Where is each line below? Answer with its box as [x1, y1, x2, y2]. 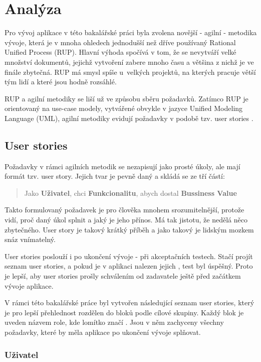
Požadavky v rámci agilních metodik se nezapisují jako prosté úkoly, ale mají [5, 161, 240, 171]
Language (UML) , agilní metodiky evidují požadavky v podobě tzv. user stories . [5, 112, 253, 123]
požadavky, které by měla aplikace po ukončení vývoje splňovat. [5, 326, 201, 337]
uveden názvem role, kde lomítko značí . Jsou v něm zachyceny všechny [5, 317, 224, 327]
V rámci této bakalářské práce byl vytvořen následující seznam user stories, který [5, 297, 254, 308]
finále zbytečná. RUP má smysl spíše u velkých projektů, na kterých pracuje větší [5, 66, 256, 77]
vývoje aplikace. [5, 280, 54, 291]
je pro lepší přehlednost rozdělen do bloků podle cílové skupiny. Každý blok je [5, 307, 244, 317]
